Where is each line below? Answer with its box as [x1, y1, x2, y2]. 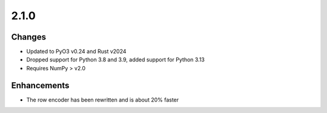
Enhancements [11, 80, 70, 90]
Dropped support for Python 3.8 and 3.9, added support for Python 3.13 [26, 56, 205, 63]
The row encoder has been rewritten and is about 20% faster [26, 96, 179, 103]
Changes [11, 32, 47, 42]
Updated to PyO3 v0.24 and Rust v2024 [26, 48, 127, 55]
